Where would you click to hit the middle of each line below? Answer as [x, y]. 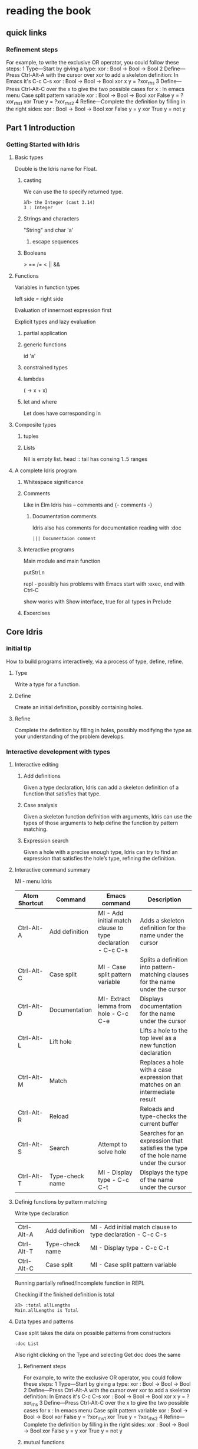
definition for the [163, 928]
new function [158, 1045]
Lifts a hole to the [164, 1031]
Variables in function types [47, 287]
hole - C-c [113, 1013]
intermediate [157, 1092]
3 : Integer [38, 208]
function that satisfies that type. [62, 794]
